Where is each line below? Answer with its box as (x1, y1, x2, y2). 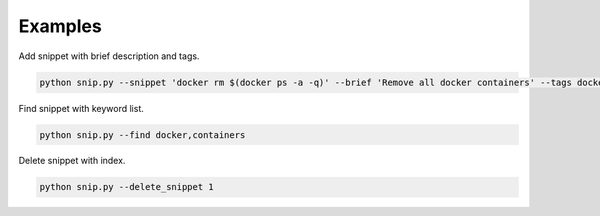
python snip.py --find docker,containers (39, 129, 246, 140)
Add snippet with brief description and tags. (18, 50, 200, 62)
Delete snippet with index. (18, 155, 126, 167)
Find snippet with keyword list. (18, 102, 145, 114)
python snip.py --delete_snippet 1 (39, 181, 214, 193)
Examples (18, 15, 102, 37)
